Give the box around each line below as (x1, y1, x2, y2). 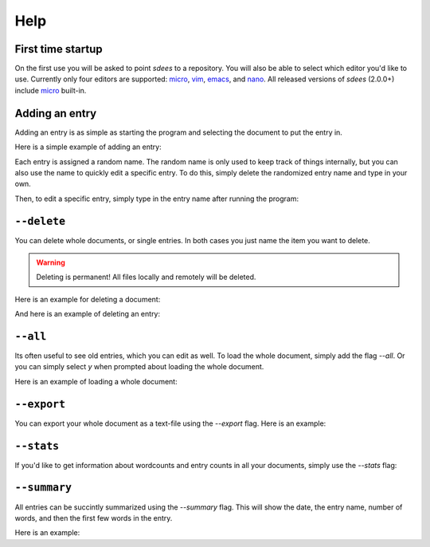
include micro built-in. (14, 85, 87, 95)
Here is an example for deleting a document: (14, 294, 161, 304)
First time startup (14, 42, 103, 56)
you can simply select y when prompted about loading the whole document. (14, 362, 264, 372)
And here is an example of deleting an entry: (14, 309, 161, 319)
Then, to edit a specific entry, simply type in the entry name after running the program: (14, 194, 299, 203)
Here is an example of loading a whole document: (14, 376, 178, 386)
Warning (36, 258, 65, 267)
